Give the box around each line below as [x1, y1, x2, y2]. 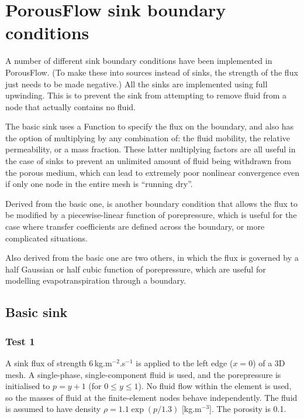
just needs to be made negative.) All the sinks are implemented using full [5, 77, 268, 90]
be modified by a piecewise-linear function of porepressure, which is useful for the [5, 209, 297, 221]
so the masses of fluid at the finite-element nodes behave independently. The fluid [5, 391, 298, 403]
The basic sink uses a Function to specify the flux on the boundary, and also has [5, 120, 294, 132]
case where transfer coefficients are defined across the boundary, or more [5, 220, 265, 233]
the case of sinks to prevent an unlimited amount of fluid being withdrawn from [5, 155, 291, 167]
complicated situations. [5, 231, 88, 244]
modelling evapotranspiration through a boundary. [5, 274, 186, 287]
